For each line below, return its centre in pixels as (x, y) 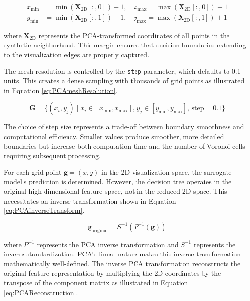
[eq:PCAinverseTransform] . (44, 210)
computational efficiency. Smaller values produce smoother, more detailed (114, 136)
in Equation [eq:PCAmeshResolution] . (61, 90)
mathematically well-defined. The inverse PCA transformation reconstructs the (122, 263)
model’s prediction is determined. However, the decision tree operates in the (118, 181)
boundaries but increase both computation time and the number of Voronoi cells (125, 146)
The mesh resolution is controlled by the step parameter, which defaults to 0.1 (122, 71)
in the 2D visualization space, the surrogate (166, 172)
